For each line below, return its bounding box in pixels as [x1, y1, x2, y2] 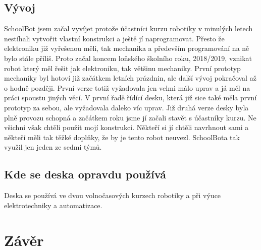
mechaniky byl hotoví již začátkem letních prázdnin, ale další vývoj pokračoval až [4, 73, 256, 83]
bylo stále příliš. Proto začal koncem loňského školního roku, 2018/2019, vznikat [4, 52, 252, 63]
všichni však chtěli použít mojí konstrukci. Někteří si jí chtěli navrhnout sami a [4, 122, 249, 133]
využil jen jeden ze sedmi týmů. [4, 142, 102, 152]
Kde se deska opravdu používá [4, 166, 166, 182]
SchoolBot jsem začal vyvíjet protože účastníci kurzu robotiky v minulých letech [4, 23, 253, 34]
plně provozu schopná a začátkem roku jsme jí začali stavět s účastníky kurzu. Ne [4, 112, 256, 122]
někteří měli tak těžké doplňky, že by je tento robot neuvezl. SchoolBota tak [4, 132, 240, 142]
